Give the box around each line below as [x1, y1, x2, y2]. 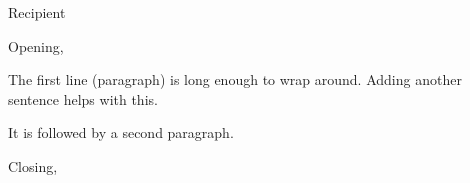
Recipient [8, 2, 66, 22]
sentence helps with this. [8, 88, 158, 109]
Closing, [8, 155, 58, 176]
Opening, [8, 35, 64, 56]
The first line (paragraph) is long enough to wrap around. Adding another [8, 69, 462, 90]
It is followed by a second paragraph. [8, 122, 234, 143]
